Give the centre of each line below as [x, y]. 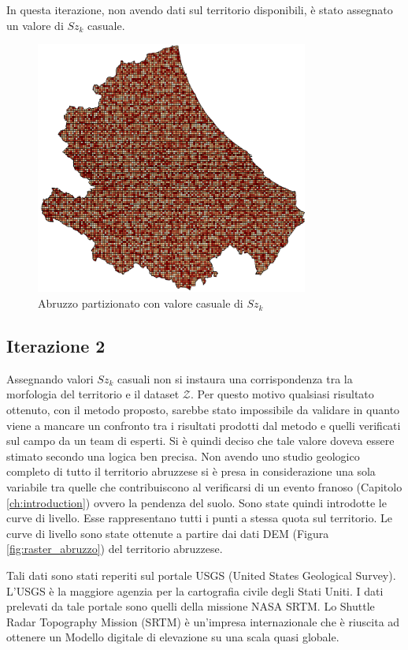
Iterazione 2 [56, 346]
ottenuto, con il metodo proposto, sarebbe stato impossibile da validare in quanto [203, 410]
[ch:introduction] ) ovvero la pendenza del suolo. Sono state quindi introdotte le [197, 502]
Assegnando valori [50, 378]
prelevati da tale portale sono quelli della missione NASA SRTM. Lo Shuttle [191, 606]
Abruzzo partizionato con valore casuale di [141, 303]
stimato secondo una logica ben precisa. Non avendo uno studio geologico [183, 456]
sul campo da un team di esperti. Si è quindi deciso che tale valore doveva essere [200, 441]
